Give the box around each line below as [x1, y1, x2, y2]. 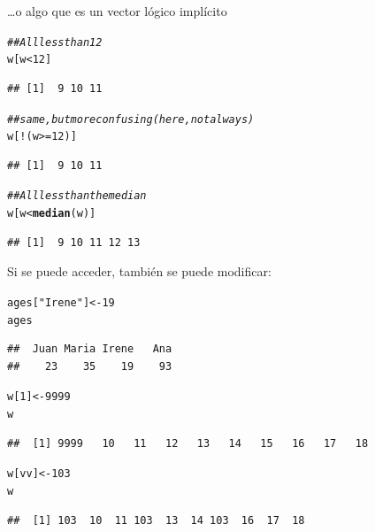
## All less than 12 [7, 35, 103, 49]
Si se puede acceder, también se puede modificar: [7, 262, 272, 281]
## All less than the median [7, 189, 147, 203]
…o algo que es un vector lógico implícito [7, 2, 227, 19]
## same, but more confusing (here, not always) [7, 112, 255, 126]
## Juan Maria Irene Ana [7, 343, 172, 356]
